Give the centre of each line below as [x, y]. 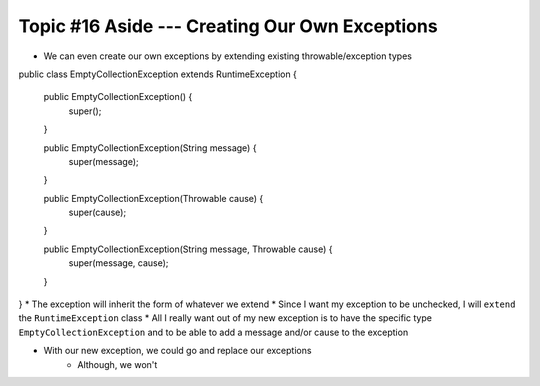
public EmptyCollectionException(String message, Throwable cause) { [188, 249]
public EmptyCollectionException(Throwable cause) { [153, 198]
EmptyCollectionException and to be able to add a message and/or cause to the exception [213, 332]
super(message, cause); [118, 263]
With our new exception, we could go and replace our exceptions [177, 351]
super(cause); [97, 212]
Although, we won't [117, 364]
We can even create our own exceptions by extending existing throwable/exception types [227, 56]
